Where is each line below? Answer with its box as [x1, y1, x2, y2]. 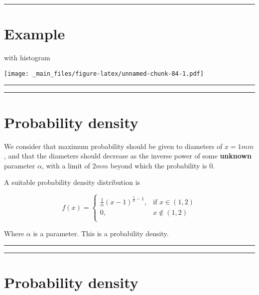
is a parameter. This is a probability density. [33, 228, 169, 238]
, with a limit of [41, 160, 90, 170]
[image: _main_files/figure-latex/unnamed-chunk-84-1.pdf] [4, 70, 204, 77]
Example [4, 23, 65, 44]
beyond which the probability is [110, 160, 207, 170]
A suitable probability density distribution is [4, 177, 140, 187]
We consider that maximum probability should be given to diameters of [4, 141, 223, 151]
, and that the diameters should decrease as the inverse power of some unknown [4, 150, 252, 161]
